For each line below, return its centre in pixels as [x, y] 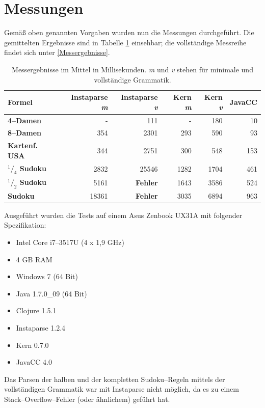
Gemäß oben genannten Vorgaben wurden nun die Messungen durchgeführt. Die [129, 32]
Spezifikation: [25, 225]
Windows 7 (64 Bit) [47, 276]
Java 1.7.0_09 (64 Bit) [51, 293]
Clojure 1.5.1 [36, 310]
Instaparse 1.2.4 [41, 328]
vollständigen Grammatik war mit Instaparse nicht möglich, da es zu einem [122, 389]
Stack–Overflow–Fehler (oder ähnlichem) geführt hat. [87, 399]
